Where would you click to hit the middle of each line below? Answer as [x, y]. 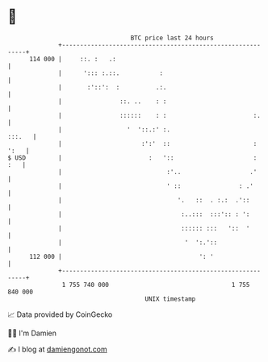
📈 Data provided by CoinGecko [60, 314]
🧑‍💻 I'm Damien [32, 333]
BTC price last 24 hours [172, 38]
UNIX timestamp [170, 299]
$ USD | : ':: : [132, 158]
